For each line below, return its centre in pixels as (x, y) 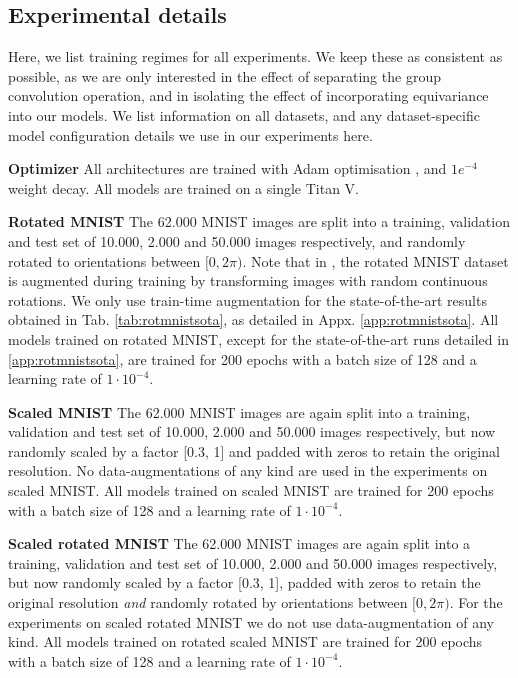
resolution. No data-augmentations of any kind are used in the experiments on (248, 470)
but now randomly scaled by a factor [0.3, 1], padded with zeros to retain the (244, 582)
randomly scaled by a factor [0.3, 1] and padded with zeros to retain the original (254, 450)
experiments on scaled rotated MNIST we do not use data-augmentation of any (251, 621)
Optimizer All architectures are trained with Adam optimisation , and (227, 168)
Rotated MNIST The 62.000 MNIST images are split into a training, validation (259, 221)
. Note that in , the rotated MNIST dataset (375, 260)
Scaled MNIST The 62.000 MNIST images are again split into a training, (239, 411)
